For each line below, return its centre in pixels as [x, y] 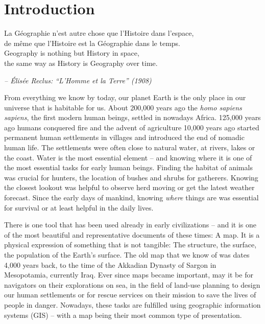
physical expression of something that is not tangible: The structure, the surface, [130, 245]
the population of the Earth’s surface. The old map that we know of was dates [127, 254]
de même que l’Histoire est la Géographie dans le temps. [92, 43]
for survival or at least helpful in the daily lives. [79, 207]
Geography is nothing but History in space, [72, 53]
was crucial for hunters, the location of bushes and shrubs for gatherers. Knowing [131, 177]
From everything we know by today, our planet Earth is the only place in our [125, 97]
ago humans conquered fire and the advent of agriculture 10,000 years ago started [132, 127]
